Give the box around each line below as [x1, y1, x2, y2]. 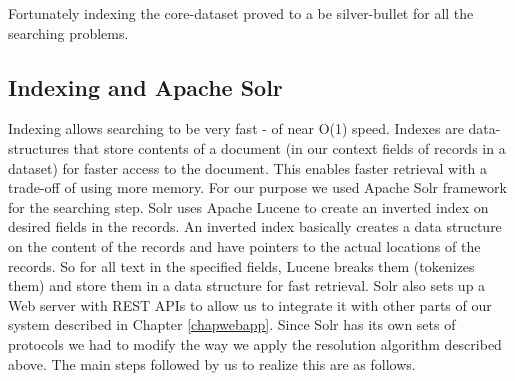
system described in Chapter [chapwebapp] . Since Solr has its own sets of [8, 314, 456, 335]
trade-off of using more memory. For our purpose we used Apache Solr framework [8, 177, 507, 198]
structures [8, 137, 69, 158]
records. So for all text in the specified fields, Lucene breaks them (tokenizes [8, 255, 475, 276]
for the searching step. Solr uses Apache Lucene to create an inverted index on [8, 196, 489, 217]
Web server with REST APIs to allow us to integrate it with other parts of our [8, 294, 492, 315]
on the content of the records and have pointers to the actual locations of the [8, 235, 481, 256]
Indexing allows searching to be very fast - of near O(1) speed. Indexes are [8, 118, 464, 139]
